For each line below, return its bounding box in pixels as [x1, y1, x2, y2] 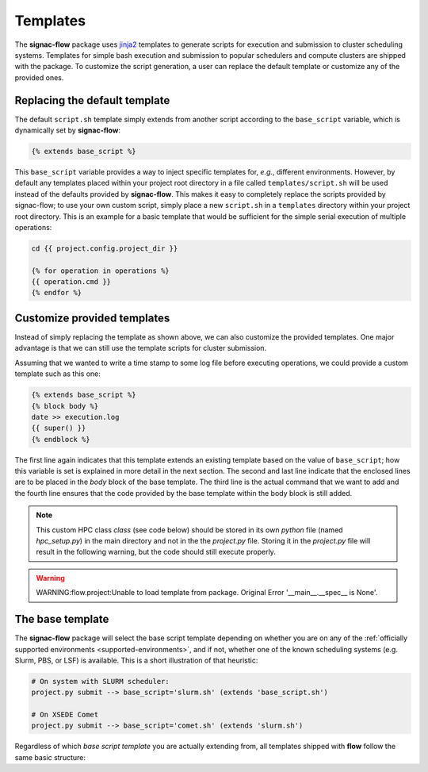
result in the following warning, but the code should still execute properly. [36, 547, 277, 557]
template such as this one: [14, 369, 101, 378]
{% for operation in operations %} [31, 266, 170, 275]
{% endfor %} [31, 288, 82, 298]
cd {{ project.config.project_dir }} [31, 244, 178, 253]
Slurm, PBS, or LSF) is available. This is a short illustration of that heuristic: [14, 655, 258, 665]
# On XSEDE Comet [31, 710, 99, 720]
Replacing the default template [14, 94, 170, 107]
